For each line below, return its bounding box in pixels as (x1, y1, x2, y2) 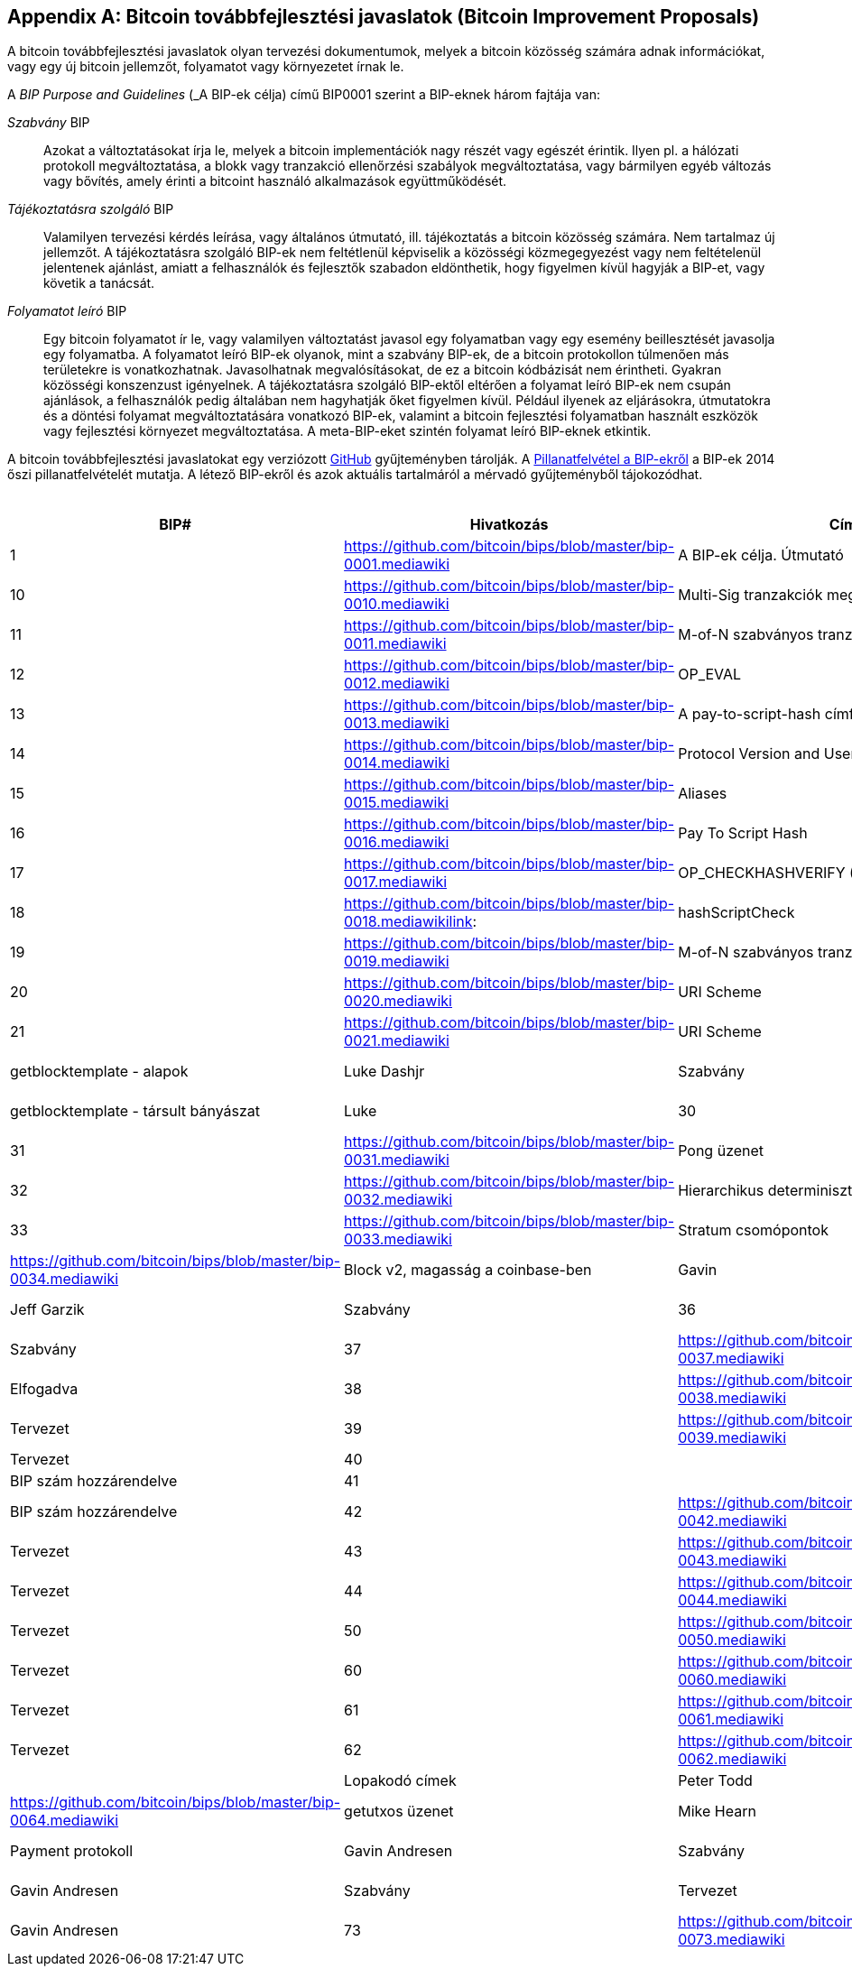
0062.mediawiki (678, 1750, 787, 1769)
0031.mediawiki (344, 1151, 449, 1169)
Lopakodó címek (344, 1771, 457, 1790)
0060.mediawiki (678, 1670, 787, 1689)
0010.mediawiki (344, 595, 449, 614)
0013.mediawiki (344, 714, 449, 733)
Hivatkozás (469, 515, 549, 534)
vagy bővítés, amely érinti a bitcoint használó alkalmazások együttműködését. (43, 173, 507, 190)
